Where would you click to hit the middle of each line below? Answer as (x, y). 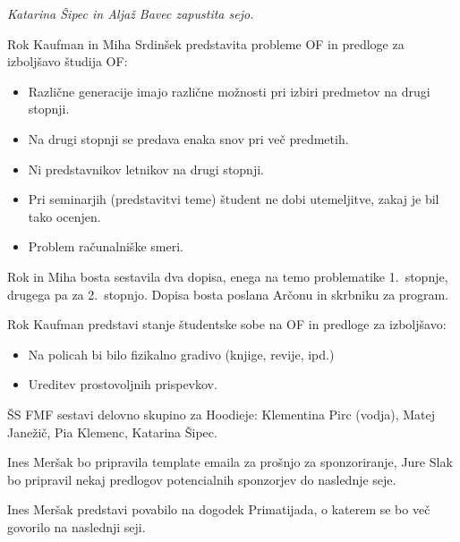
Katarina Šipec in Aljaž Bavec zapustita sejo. (131, 13)
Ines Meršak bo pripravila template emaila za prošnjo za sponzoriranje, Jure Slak (230, 462)
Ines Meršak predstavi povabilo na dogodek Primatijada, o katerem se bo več (219, 509)
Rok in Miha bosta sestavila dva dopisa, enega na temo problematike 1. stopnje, (228, 276)
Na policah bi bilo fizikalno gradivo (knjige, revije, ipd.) (181, 354)
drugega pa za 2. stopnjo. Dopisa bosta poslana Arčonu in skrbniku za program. (228, 294)
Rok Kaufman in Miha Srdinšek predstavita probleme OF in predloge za (206, 43)
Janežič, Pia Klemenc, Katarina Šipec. (112, 432)
